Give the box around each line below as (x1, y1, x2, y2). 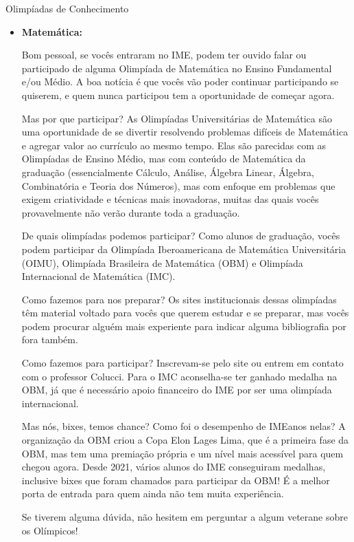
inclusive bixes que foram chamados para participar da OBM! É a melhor (21, 473, 330, 487)
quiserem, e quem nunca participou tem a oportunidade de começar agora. (21, 87, 335, 102)
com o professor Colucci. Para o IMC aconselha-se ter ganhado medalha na (21, 369, 338, 383)
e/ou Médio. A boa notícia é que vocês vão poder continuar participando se (21, 74, 339, 89)
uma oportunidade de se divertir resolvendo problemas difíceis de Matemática (21, 124, 349, 139)
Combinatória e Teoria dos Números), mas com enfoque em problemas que (21, 178, 335, 193)
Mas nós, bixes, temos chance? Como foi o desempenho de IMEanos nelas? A (21, 419, 346, 433)
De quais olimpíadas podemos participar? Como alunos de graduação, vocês (21, 228, 340, 243)
